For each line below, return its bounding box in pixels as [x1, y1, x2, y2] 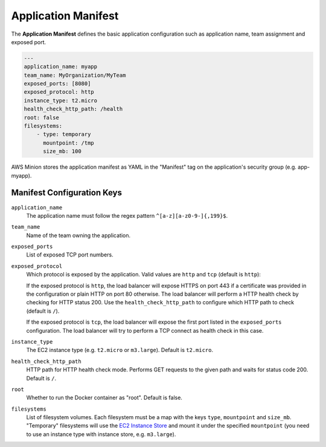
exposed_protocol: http [24, 88, 95, 96]
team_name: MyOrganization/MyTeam [24, 71, 126, 79]
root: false [24, 114, 60, 121]
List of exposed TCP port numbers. [26, 251, 114, 258]
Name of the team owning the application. [26, 232, 131, 239]
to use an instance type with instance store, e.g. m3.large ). [26, 430, 176, 438]
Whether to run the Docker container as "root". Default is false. [26, 394, 182, 402]
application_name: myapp [24, 64, 98, 70]
